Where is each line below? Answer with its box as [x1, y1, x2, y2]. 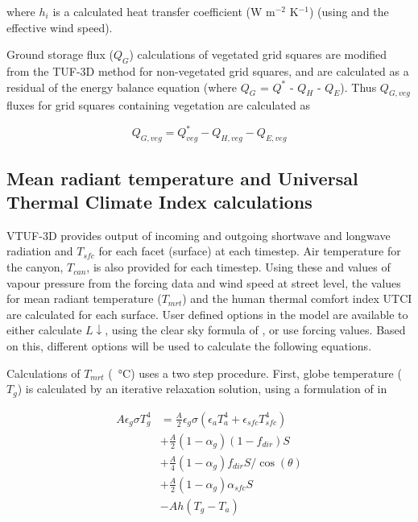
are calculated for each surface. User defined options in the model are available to [6, 305, 408, 322]
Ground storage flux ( [6, 46, 114, 63]
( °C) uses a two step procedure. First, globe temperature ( [108, 364, 402, 381]
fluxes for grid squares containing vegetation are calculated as [6, 97, 310, 114]
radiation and [6, 242, 73, 259]
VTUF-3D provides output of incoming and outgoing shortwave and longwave [6, 226, 391, 243]
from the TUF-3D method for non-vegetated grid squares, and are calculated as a [6, 62, 409, 79]
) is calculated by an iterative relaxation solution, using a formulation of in [17, 380, 387, 397]
